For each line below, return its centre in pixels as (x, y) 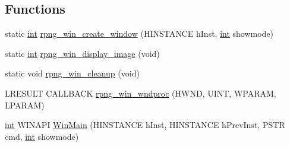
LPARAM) (25, 105)
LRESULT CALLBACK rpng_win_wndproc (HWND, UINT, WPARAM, (141, 93)
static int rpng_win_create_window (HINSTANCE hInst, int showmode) (139, 33)
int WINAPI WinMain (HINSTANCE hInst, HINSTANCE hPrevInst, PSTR (145, 125)
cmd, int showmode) (42, 136)
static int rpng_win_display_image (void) (82, 53)
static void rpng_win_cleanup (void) (72, 73)
